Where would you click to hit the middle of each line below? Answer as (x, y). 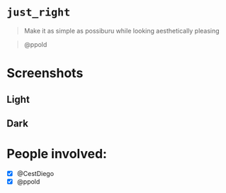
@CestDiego (35, 173)
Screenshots (45, 73)
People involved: (57, 154)
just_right (39, 12)
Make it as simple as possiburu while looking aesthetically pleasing (122, 31)
